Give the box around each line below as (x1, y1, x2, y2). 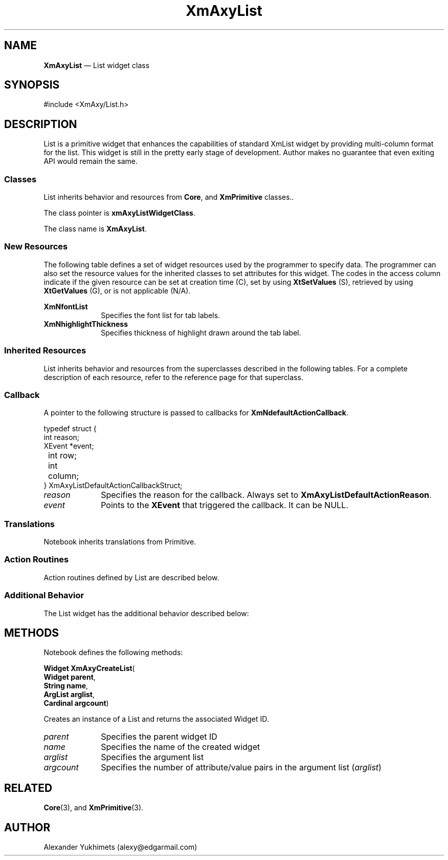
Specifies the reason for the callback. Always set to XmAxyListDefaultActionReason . (101, 490, 432, 500)
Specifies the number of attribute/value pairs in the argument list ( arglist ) (101, 762, 382, 773)
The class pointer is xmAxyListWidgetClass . (43, 208, 195, 218)
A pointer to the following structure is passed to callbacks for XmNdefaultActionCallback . (43, 408, 349, 417)
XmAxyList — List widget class (43, 60, 150, 70)
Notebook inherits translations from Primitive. (43, 537, 196, 547)
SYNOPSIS (4, 78, 60, 92)
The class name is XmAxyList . (43, 224, 147, 234)
